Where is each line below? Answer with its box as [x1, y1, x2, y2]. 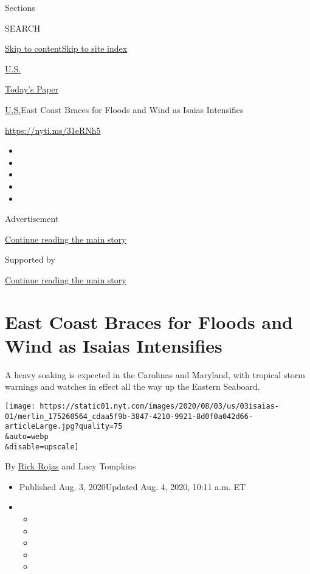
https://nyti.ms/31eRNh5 [5, 123, 101, 136]
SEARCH [5, 21, 41, 34]
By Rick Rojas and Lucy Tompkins [5, 460, 136, 472]
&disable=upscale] [5, 442, 79, 451]
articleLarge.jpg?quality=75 [5, 422, 123, 431]
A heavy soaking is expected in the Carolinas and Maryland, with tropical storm [5, 368, 305, 381]
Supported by [5, 253, 55, 266]
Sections [5, 1, 35, 13]
